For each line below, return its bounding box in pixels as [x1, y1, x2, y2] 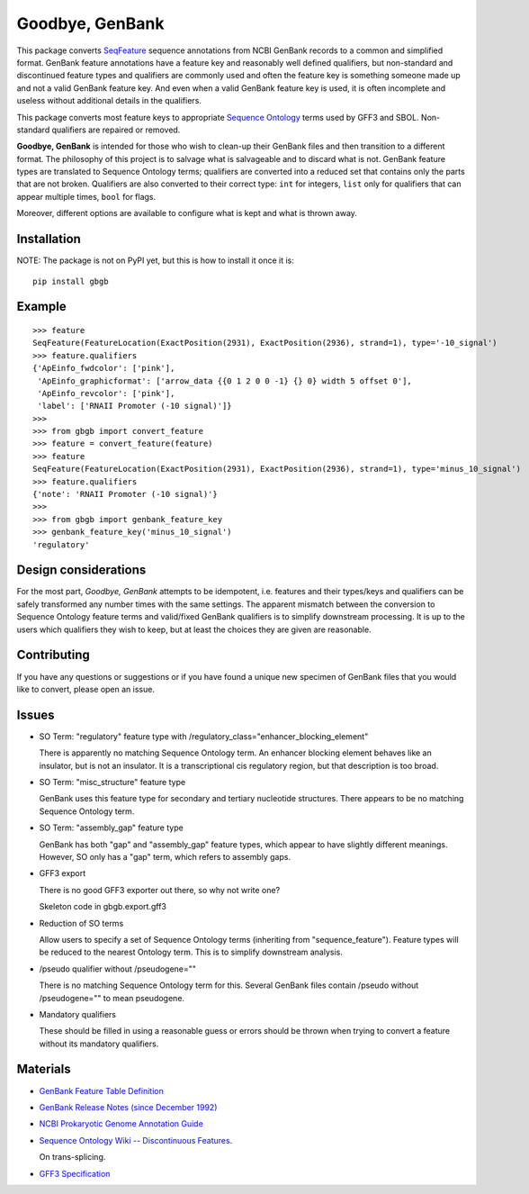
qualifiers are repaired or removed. [51, 124, 181, 135]
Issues [16, 707, 55, 722]
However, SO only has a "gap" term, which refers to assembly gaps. [39, 851, 291, 862]
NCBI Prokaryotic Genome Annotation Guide [39, 1118, 204, 1129]
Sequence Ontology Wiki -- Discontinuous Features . [39, 1135, 233, 1145]
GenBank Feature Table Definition [39, 1085, 164, 1096]
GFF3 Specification [39, 1168, 111, 1179]
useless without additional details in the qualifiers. [16, 95, 202, 106]
